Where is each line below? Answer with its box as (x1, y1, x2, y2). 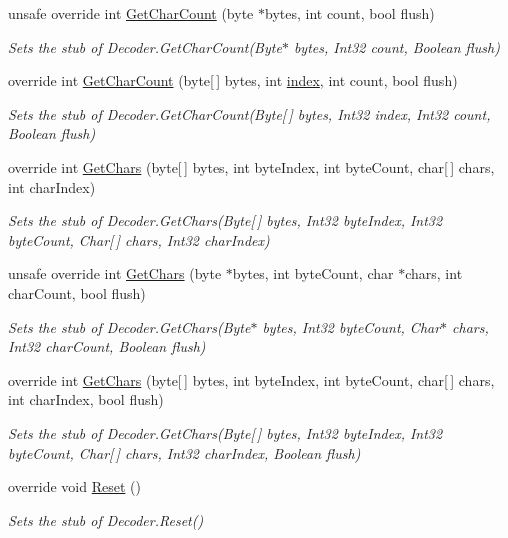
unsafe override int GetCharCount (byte (8, 3, 254, 23)
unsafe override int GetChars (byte (8, 263, 222, 284)
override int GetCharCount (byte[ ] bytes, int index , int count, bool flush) (8, 70, 458, 91)
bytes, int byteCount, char (232, 263, 394, 284)
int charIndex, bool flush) (8, 389, 164, 410)
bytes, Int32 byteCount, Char (262, 316, 441, 337)
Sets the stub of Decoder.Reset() (8, 509, 204, 530)
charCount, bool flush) (8, 282, 146, 303)
